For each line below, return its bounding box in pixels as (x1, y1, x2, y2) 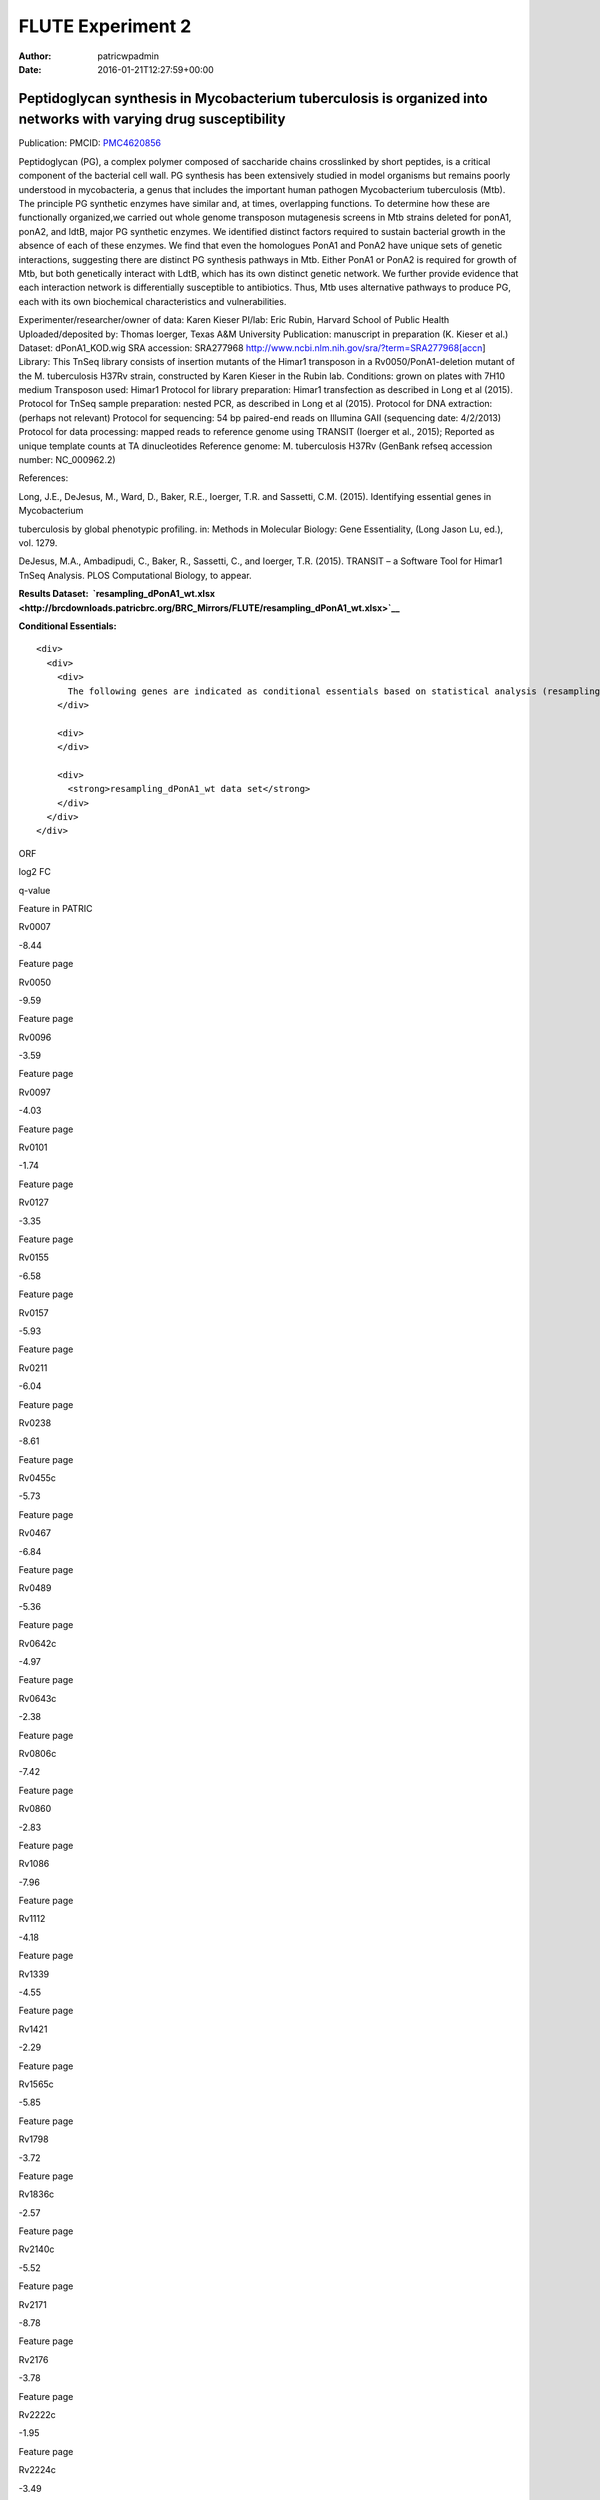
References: (18, 472, 69, 484)
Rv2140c (18, 2243, 55, 2255)
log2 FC (18, 866, 52, 878)
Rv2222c (18, 2409, 57, 2420)
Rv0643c (18, 1692, 57, 1704)
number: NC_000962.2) (18, 454, 116, 466)
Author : (18, 50, 52, 62)
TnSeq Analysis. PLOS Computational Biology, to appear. (18, 569, 252, 581)
